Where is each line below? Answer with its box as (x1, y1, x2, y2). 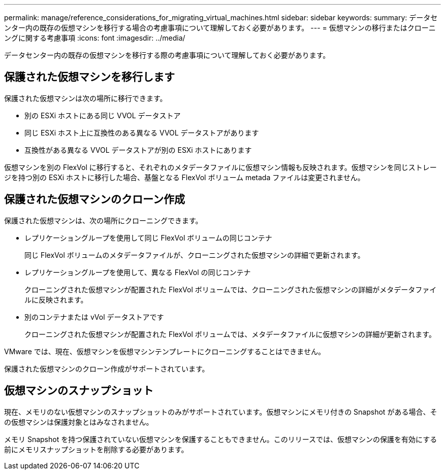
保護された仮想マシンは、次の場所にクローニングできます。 (4, 216, 203, 225)
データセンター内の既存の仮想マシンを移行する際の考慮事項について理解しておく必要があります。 (4, 51, 330, 59)
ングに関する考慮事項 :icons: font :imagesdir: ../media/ (4, 33, 185, 42)
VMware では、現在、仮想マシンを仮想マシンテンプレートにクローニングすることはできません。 (4, 347, 325, 356)
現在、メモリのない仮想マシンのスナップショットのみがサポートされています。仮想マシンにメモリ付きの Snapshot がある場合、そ (4, 407, 437, 416)
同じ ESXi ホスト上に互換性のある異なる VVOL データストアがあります (24, 128, 259, 137)
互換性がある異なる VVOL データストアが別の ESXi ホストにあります (24, 145, 252, 154)
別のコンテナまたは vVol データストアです (24, 312, 164, 321)
